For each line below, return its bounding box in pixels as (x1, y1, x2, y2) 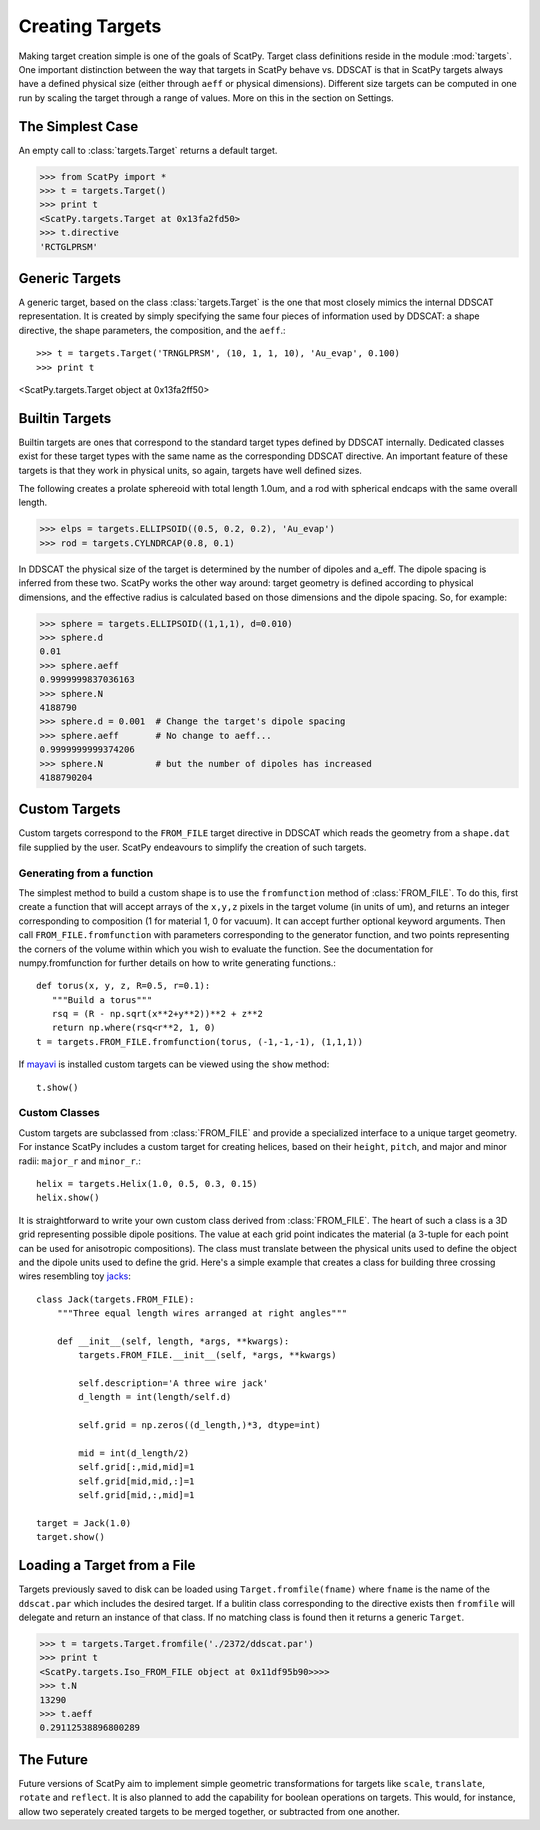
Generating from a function (18, 866, 154, 880)
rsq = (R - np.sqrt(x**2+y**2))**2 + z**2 (51, 1008, 264, 1020)
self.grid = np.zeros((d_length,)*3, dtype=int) (78, 1420, 322, 1431)
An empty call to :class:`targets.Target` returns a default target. (18, 144, 278, 156)
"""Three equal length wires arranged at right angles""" (56, 1308, 348, 1319)
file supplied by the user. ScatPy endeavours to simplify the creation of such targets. (18, 841, 367, 853)
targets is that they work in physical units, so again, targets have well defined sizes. (18, 464, 362, 476)
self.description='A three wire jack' (78, 1378, 269, 1389)
